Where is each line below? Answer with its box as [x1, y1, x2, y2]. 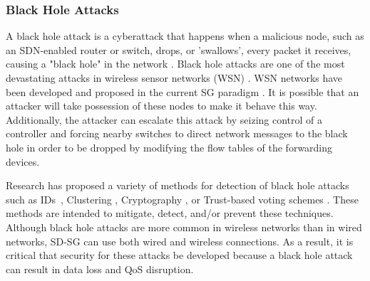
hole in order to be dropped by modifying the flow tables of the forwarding [6, 139, 333, 154]
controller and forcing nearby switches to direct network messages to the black [6, 126, 348, 141]
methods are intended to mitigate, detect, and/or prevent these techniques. [6, 206, 334, 221]
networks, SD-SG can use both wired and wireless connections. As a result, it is [6, 233, 354, 248]
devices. [6, 154, 40, 169]
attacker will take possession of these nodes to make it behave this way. [6, 98, 317, 113]
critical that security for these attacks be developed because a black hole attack [6, 248, 353, 263]
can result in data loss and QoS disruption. [6, 261, 194, 276]
